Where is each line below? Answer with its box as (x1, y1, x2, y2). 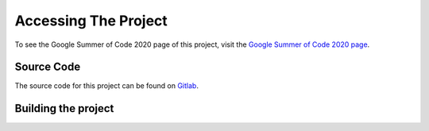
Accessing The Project (14, 12, 168, 29)
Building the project (14, 102, 114, 115)
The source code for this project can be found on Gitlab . (14, 81, 199, 91)
